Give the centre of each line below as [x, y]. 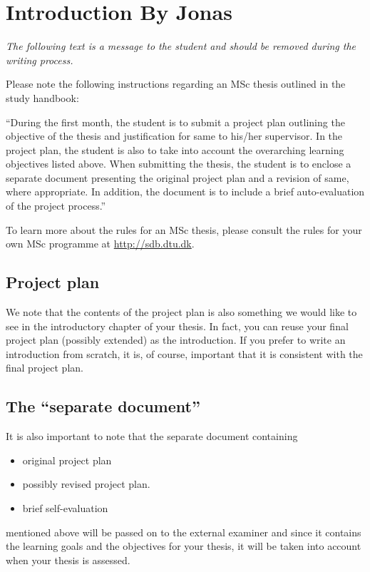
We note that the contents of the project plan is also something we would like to [181, 312]
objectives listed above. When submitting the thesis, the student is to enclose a [179, 164]
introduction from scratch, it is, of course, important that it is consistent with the [184, 353]
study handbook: [42, 97]
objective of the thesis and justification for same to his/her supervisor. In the [174, 136]
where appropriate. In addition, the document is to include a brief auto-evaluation [185, 191]
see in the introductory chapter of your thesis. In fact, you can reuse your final [177, 326]
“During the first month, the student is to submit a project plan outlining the [175, 122]
